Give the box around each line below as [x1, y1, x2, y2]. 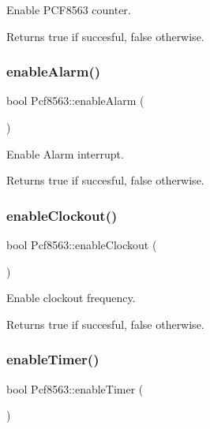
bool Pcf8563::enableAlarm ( [6, 92, 144, 109]
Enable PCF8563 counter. [6, 2, 131, 17]
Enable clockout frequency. [6, 289, 136, 306]
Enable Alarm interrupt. [6, 145, 124, 162]
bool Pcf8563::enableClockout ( [6, 237, 157, 252]
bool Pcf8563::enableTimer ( [6, 380, 144, 397]
